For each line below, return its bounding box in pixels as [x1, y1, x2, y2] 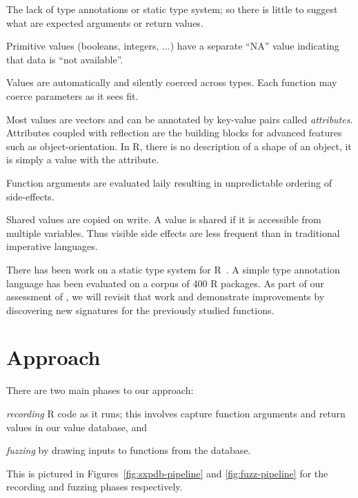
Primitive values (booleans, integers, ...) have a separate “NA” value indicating [6, 39, 339, 53]
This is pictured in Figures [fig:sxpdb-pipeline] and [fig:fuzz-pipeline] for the [6, 466, 328, 480]
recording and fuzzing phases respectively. [6, 479, 183, 494]
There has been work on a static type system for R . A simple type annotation [6, 262, 340, 276]
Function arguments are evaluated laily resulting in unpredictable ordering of [6, 175, 332, 189]
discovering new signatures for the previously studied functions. [6, 302, 275, 317]
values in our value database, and [6, 419, 147, 434]
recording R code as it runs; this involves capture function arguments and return [6, 406, 346, 420]
